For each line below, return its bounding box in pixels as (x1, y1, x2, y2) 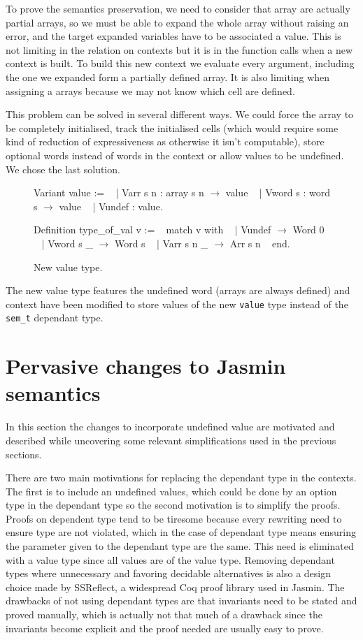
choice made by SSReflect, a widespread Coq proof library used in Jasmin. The (6, 579, 345, 594)
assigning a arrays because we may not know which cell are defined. (6, 83, 295, 98)
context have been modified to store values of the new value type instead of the (6, 296, 348, 311)
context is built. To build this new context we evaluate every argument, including (6, 56, 355, 71)
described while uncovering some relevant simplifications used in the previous (6, 432, 336, 447)
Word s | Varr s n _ (114, 235, 208, 250)
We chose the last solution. (6, 161, 120, 176)
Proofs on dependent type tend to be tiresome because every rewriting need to (6, 511, 342, 525)
